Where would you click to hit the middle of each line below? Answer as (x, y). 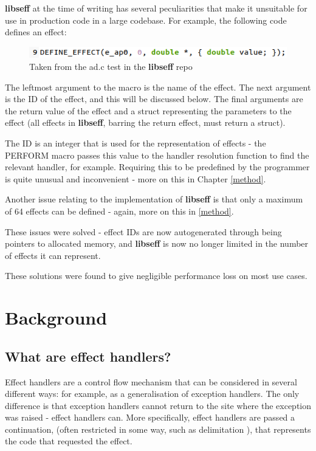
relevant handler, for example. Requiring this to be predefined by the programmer (157, 167)
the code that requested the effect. (69, 441)
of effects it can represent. (53, 255)
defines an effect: (36, 32)
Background (56, 318)
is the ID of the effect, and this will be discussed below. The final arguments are (154, 99)
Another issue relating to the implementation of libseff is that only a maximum (154, 199)
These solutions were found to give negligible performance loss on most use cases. (156, 276)
